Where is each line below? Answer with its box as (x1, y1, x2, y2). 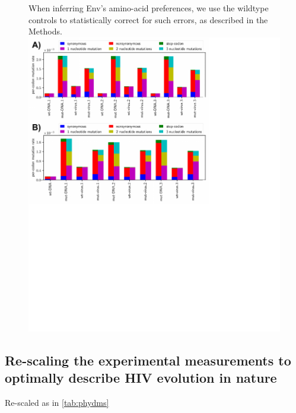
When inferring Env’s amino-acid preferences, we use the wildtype (28, 2, 269, 14)
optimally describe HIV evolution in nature (5, 368, 277, 387)
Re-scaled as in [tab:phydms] (5, 396, 109, 409)
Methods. (28, 25, 62, 37)
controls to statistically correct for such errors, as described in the (28, 13, 268, 26)
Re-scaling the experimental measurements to (5, 351, 291, 369)
